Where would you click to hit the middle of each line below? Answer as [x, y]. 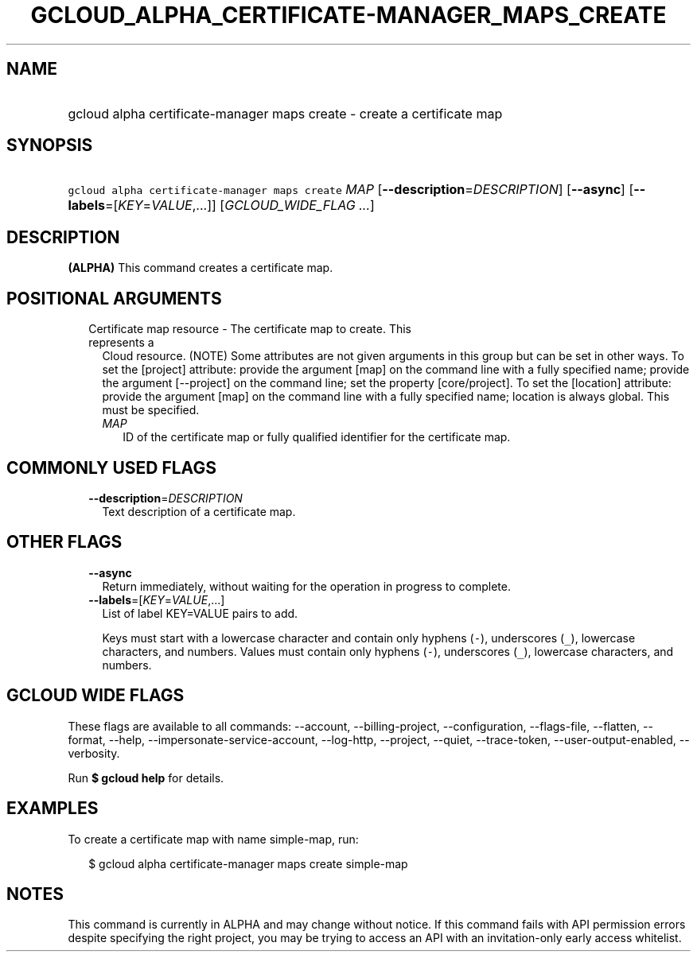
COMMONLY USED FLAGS [111, 467]
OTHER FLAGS [64, 542]
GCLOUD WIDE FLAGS [95, 696]
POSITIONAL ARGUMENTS [114, 298]
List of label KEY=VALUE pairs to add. [200, 613]
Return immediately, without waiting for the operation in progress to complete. [306, 586]
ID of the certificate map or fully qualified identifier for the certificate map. [317, 437]
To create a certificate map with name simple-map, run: [213, 839]
